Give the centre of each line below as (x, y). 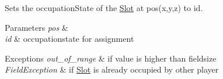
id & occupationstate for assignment (69, 39)
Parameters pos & (36, 27)
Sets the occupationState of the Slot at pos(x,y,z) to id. (104, 8)
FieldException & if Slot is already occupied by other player (112, 69)
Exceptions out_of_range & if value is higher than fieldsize (111, 58)
